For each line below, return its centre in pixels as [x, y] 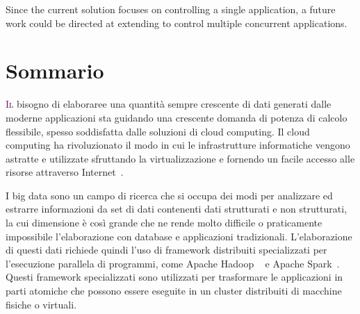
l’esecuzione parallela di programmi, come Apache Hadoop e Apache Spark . [173, 263]
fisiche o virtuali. [41, 304]
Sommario [55, 71]
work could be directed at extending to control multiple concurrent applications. [177, 23]
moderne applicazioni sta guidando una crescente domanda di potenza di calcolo [177, 117]
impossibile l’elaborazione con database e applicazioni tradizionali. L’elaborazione [179, 236]
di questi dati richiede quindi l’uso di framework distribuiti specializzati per [166, 250]
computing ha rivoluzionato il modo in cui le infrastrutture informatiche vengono [178, 145]
